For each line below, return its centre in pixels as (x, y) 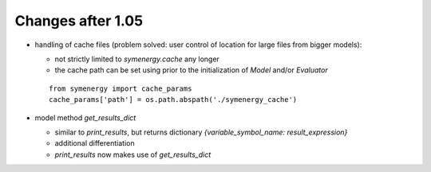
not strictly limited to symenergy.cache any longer (137, 59)
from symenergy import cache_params (121, 88)
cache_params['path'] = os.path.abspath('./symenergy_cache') (173, 100)
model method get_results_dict (85, 117)
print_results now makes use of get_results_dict (133, 154)
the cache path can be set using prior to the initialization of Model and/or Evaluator (191, 70)
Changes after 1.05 (79, 21)
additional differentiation (95, 143)
